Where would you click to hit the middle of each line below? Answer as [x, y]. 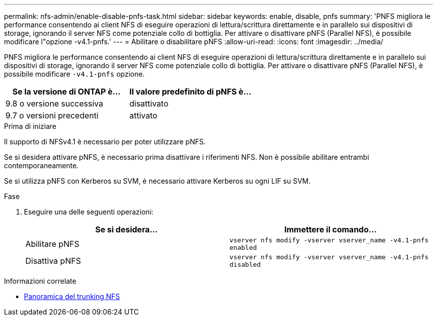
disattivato [149, 104]
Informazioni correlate [40, 281]
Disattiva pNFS [53, 261]
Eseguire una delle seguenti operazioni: [89, 212]
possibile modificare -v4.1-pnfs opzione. [74, 74]
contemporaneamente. [41, 165]
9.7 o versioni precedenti [52, 115]
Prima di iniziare [30, 126]
